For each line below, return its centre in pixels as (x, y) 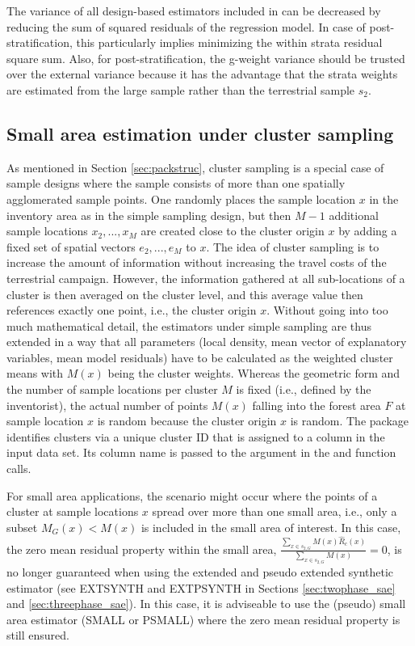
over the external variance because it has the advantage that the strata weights (202, 74)
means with (35, 373)
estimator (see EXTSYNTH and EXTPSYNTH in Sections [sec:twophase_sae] (201, 587)
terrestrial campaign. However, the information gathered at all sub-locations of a (206, 278)
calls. (19, 469)
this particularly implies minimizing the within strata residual (229, 42)
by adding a (368, 231)
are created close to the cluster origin (233, 231)
